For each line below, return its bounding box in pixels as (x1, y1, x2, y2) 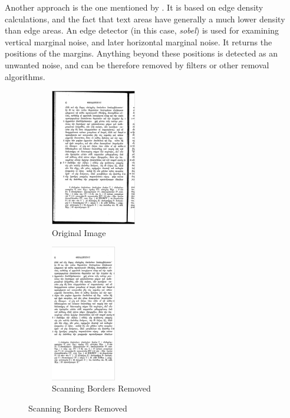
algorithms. (5, 70, 45, 82)
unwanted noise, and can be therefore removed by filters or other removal (5, 58, 269, 71)
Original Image (52, 226, 106, 238)
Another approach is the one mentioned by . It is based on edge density (5, 1, 263, 13)
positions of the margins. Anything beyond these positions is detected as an (5, 47, 278, 59)
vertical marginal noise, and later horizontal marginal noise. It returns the (5, 35, 272, 48)
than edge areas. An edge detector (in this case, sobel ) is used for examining (5, 24, 279, 37)
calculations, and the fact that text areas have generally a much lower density (5, 12, 285, 25)
